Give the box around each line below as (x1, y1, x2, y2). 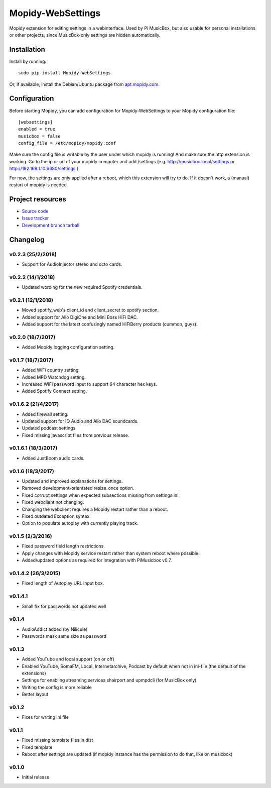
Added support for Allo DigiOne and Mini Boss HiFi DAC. (22, 314, 138, 320)
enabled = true (18, 126, 56, 132)
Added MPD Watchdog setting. (22, 374, 86, 380)
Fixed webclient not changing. (22, 499, 84, 505)
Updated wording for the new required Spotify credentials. (22, 284, 143, 290)
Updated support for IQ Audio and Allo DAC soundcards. (22, 418, 139, 424)
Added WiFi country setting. (22, 367, 80, 373)
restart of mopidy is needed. (9, 182, 68, 188)
